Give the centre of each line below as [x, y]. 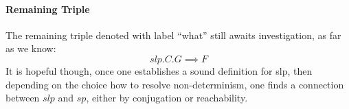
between [23, 98]
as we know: [31, 48]
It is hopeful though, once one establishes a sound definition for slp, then [159, 70]
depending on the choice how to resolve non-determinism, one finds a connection [175, 84]
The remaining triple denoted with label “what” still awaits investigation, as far [173, 35]
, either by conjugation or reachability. [167, 98]
